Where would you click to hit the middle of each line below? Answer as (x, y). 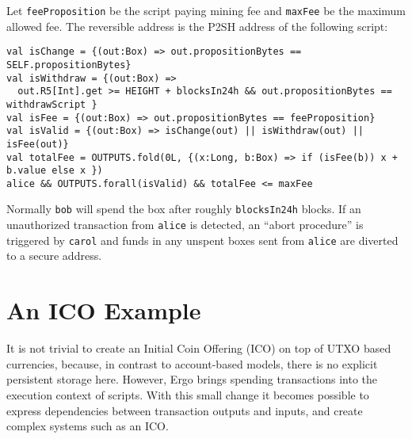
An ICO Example (104, 310)
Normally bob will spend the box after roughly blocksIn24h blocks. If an (184, 209)
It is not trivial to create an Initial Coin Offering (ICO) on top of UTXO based (199, 348)
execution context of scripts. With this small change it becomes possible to (188, 394)
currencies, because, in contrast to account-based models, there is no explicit (192, 363)
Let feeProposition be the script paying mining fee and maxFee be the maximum (206, 10)
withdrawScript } (52, 104)
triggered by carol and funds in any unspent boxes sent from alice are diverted (202, 240)
